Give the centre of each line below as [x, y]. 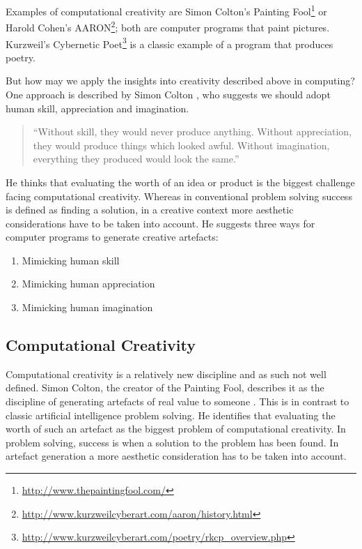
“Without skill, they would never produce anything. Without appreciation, [192, 131]
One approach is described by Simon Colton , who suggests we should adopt [168, 94]
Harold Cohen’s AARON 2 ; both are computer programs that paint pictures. [168, 26]
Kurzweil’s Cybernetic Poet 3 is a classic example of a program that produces [170, 43]
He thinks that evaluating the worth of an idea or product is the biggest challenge [180, 182]
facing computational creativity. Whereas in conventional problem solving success [179, 196]
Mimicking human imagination [87, 307]
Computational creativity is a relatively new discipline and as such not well [166, 374]
